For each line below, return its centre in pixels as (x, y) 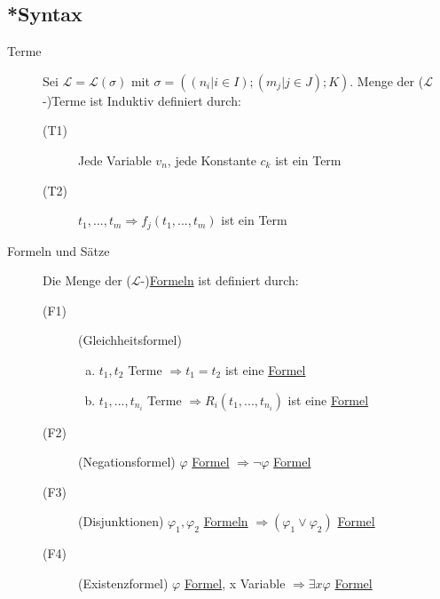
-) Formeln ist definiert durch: (220, 280)
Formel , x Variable (235, 583)
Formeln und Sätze (59, 250)
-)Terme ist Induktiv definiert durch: (142, 100)
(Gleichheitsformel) (130, 340)
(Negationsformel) (127, 462)
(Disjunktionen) (121, 521)
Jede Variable (115, 160)
